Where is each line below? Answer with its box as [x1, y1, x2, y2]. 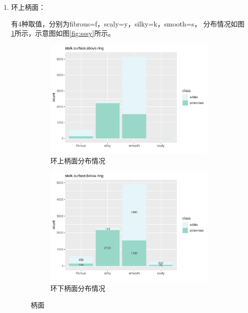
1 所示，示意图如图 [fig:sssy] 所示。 [11, 28, 115, 38]
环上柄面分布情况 [50, 156, 105, 166]
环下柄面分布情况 [50, 283, 105, 293]
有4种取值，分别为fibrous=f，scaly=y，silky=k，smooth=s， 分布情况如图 [11, 18, 245, 28]
